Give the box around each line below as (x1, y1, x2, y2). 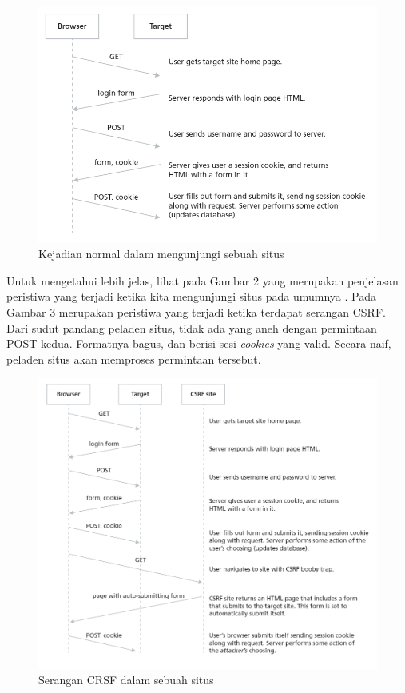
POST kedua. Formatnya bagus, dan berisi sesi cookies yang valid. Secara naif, (6, 335, 391, 352)
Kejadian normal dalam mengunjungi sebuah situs (38, 245, 284, 262)
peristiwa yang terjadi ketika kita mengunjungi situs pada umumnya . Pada (6, 288, 376, 305)
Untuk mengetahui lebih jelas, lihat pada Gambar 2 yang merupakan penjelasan (6, 272, 399, 289)
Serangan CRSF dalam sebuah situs (38, 671, 214, 688)
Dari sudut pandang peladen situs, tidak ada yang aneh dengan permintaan (6, 319, 377, 336)
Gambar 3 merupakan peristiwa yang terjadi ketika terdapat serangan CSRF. (6, 303, 386, 320)
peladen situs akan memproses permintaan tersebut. (6, 350, 261, 367)
